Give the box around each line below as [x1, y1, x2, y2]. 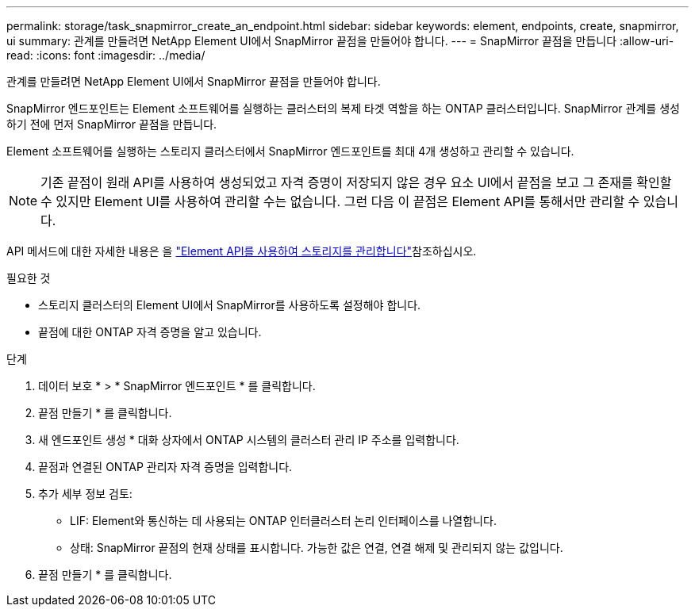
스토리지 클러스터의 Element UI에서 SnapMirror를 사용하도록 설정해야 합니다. [38, 298, 421, 312]
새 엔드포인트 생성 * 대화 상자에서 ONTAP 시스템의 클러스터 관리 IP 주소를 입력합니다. [38, 433, 459, 446]
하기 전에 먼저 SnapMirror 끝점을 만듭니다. [6, 117, 217, 131]
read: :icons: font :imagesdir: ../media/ [6, 48, 205, 62]
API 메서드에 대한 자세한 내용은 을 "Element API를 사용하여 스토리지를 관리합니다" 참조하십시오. [6, 244, 477, 258]
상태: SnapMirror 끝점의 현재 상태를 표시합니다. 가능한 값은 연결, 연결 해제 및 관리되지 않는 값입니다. [70, 541, 563, 554]
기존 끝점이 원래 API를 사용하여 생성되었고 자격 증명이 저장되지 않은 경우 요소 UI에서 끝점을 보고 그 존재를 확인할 [40, 174, 672, 190]
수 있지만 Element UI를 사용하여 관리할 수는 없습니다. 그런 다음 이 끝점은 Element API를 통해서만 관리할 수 [40, 193, 640, 209]
